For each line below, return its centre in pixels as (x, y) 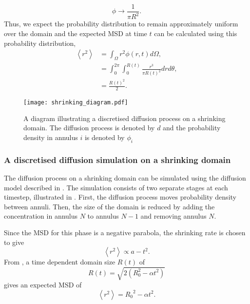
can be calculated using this (196, 33)
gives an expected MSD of (43, 285)
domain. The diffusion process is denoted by (89, 128)
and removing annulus (173, 216)
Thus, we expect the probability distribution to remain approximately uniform (121, 24)
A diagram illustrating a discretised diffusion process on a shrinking (125, 118)
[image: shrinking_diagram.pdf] (76, 103)
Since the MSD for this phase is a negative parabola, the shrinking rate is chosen (125, 232)
